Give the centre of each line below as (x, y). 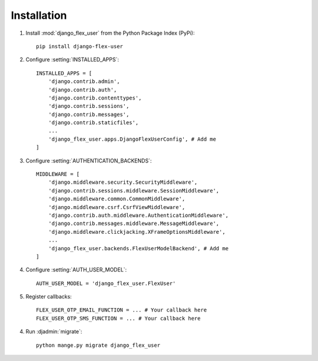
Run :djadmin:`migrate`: (54, 332)
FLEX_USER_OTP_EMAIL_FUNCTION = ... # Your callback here (122, 310)
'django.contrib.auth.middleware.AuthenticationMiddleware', (138, 215)
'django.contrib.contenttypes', (95, 98)
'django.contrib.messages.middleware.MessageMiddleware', (134, 223)
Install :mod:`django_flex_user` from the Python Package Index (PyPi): (110, 33)
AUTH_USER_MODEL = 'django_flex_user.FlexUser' (106, 283)
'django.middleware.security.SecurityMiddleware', (123, 182)
